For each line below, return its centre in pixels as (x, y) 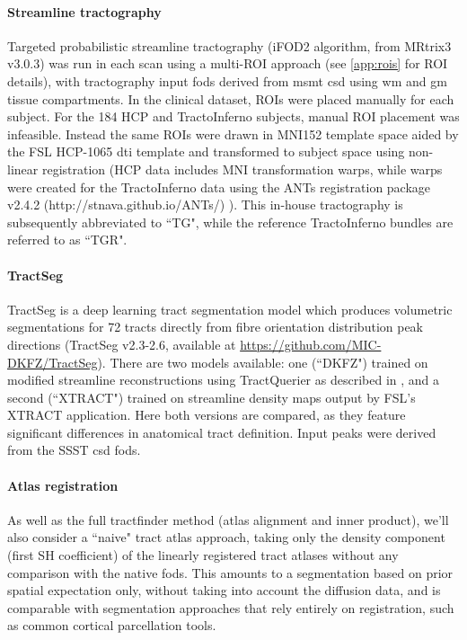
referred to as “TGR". (67, 240)
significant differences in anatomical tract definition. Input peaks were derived (222, 432)
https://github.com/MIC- (311, 344)
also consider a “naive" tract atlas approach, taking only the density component (226, 537)
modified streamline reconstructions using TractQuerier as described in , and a (224, 380)
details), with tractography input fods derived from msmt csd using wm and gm (227, 80)
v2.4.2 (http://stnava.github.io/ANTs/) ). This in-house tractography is (205, 204)
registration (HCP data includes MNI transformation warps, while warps (242, 169)
